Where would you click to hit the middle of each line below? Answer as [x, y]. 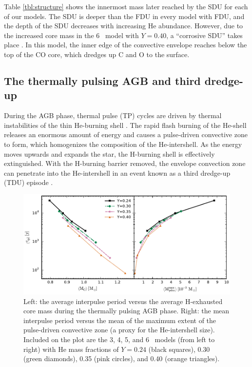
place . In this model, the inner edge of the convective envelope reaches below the [126, 45]
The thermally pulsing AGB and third [102, 80]
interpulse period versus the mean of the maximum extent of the [120, 320]
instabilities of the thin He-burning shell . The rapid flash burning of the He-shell [125, 125]
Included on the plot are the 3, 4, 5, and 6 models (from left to [119, 339]
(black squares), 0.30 [179, 349]
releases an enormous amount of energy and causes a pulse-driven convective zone [126, 134]
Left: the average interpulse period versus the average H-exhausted [123, 301]
